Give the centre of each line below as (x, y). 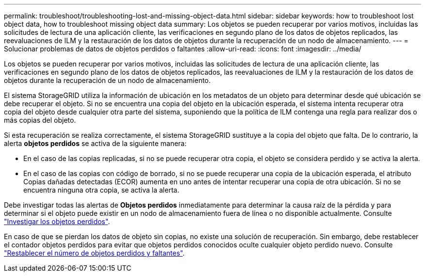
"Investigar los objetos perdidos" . (57, 221)
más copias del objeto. (40, 120)
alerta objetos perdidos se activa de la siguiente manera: (95, 143)
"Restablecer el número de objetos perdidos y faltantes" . (94, 253)
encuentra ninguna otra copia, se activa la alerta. (101, 190)
